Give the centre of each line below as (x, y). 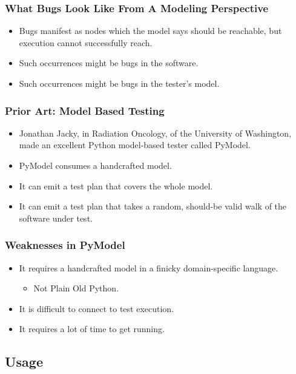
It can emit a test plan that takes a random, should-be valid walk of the (153, 206)
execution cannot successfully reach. (86, 42)
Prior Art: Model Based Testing (85, 110)
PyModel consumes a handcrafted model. (95, 165)
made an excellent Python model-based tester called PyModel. (135, 145)
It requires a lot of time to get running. (92, 329)
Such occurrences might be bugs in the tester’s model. (119, 83)
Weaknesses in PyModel (65, 245)
